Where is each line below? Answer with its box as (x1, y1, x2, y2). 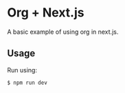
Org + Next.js (7, 5, 84, 21)
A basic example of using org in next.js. (7, 28, 119, 36)
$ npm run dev (7, 79, 48, 86)
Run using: (7, 65, 38, 74)
